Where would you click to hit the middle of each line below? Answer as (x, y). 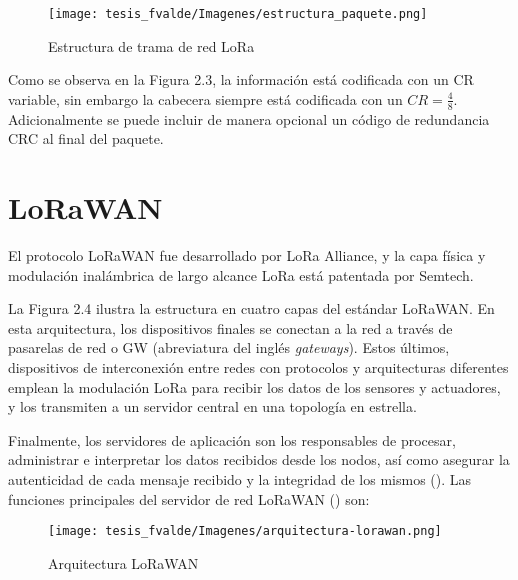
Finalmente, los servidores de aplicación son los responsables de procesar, (232, 439)
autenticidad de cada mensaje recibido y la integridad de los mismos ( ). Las (240, 478)
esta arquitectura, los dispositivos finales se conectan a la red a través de (230, 327)
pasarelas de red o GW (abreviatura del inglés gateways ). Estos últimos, (229, 347)
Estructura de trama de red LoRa (151, 45)
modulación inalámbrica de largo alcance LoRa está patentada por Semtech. (241, 274)
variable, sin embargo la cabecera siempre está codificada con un (205, 98)
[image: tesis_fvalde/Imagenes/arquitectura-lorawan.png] (245, 531)
